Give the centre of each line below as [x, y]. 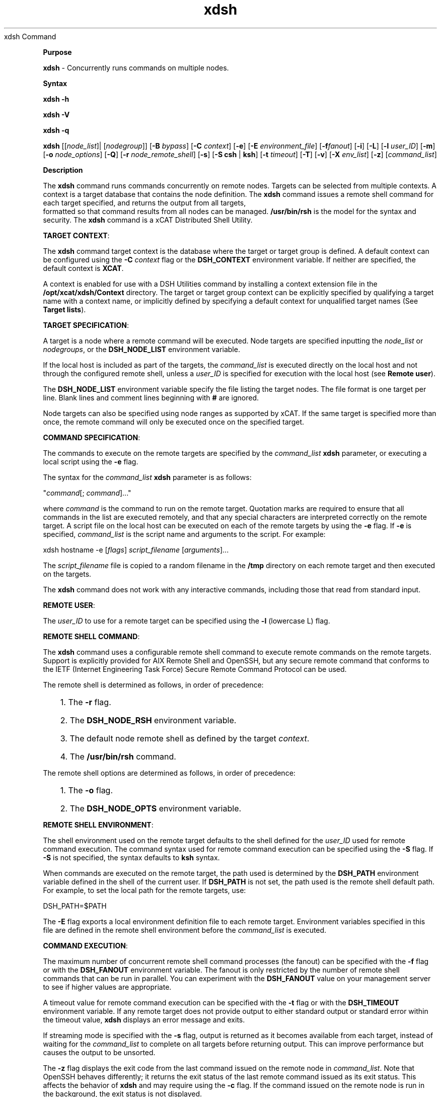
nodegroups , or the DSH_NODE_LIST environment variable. [141, 349]
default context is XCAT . [83, 268]
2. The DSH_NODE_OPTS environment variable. [151, 808]
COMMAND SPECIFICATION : [92, 437]
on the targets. [67, 574]
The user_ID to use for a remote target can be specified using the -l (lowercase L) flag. [187, 621]
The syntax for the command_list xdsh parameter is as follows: [147, 477]
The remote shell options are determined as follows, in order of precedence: [169, 773]
